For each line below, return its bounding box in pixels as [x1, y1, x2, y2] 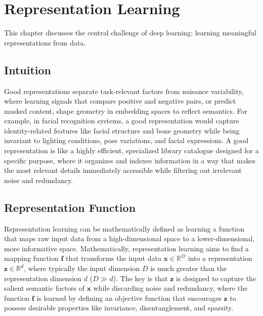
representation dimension [4, 273, 82, 283]
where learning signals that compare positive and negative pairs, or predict [4, 96, 236, 106]
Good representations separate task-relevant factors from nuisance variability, [4, 85, 244, 96]
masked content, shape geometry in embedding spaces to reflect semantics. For [4, 105, 247, 116]
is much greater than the [150, 263, 227, 274]
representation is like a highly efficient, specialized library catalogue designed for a [4, 145, 259, 156]
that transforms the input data [66, 253, 161, 263]
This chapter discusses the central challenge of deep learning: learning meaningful [4, 27, 256, 38]
